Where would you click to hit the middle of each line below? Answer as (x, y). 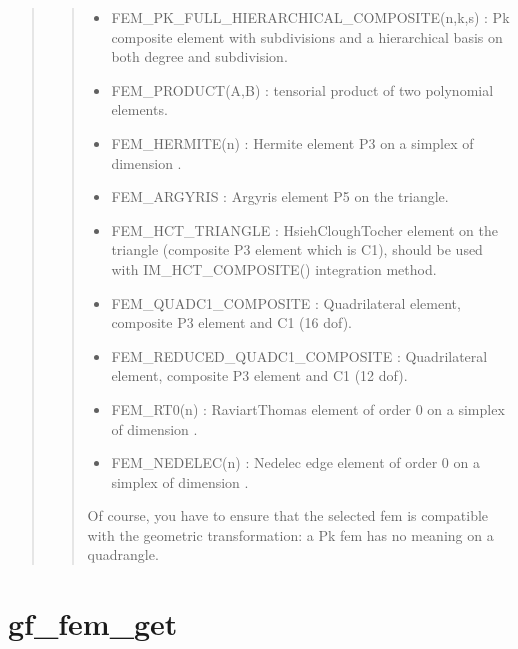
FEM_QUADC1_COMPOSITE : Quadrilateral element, (286, 302)
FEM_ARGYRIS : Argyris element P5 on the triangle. (280, 196)
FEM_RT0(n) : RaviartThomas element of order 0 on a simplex (308, 408)
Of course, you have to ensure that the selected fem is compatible (288, 515)
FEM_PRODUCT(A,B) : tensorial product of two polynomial (302, 89)
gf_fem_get (93, 623)
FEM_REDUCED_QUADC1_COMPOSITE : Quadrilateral (299, 355)
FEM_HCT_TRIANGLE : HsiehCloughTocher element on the (304, 229)
